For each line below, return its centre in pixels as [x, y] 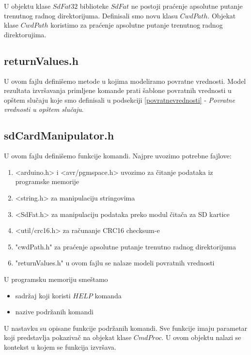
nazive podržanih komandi [54, 312]
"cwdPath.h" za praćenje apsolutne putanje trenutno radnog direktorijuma [125, 246]
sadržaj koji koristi [43, 295]
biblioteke [94, 6]
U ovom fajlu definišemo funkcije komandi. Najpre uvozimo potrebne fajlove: [118, 156]
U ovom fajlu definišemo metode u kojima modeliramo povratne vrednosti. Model [125, 81]
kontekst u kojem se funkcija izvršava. [60, 347]
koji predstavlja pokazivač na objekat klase [68, 337]
